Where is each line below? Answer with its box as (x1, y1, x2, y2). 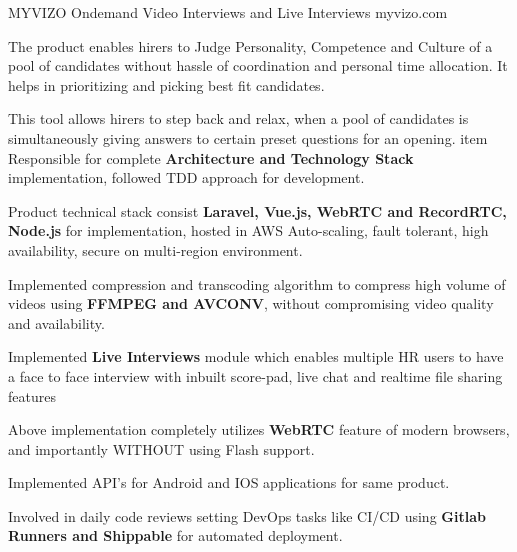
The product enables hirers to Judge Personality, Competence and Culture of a (8, 35, 493, 56)
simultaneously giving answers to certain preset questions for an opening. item (8, 127, 488, 148)
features (8, 385, 56, 406)
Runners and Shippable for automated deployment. (8, 525, 343, 546)
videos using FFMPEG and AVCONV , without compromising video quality (8, 293, 494, 314)
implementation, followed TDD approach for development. (8, 167, 365, 188)
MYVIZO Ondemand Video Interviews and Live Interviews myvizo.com (8, 2, 448, 22)
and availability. (8, 312, 105, 333)
